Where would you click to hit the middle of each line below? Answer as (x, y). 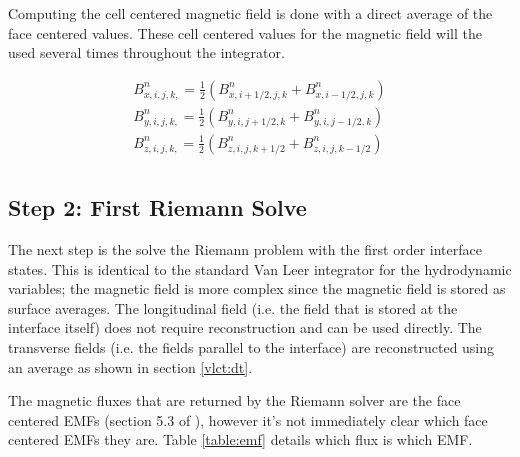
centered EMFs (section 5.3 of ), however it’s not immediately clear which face (248, 419)
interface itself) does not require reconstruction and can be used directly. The (245, 327)
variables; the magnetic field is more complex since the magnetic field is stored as (257, 288)
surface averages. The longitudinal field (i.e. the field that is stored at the (233, 307)
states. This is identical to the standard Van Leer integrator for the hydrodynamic (260, 268)
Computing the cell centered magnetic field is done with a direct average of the (250, 13)
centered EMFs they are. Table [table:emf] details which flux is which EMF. (240, 439)
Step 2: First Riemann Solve (157, 207)
